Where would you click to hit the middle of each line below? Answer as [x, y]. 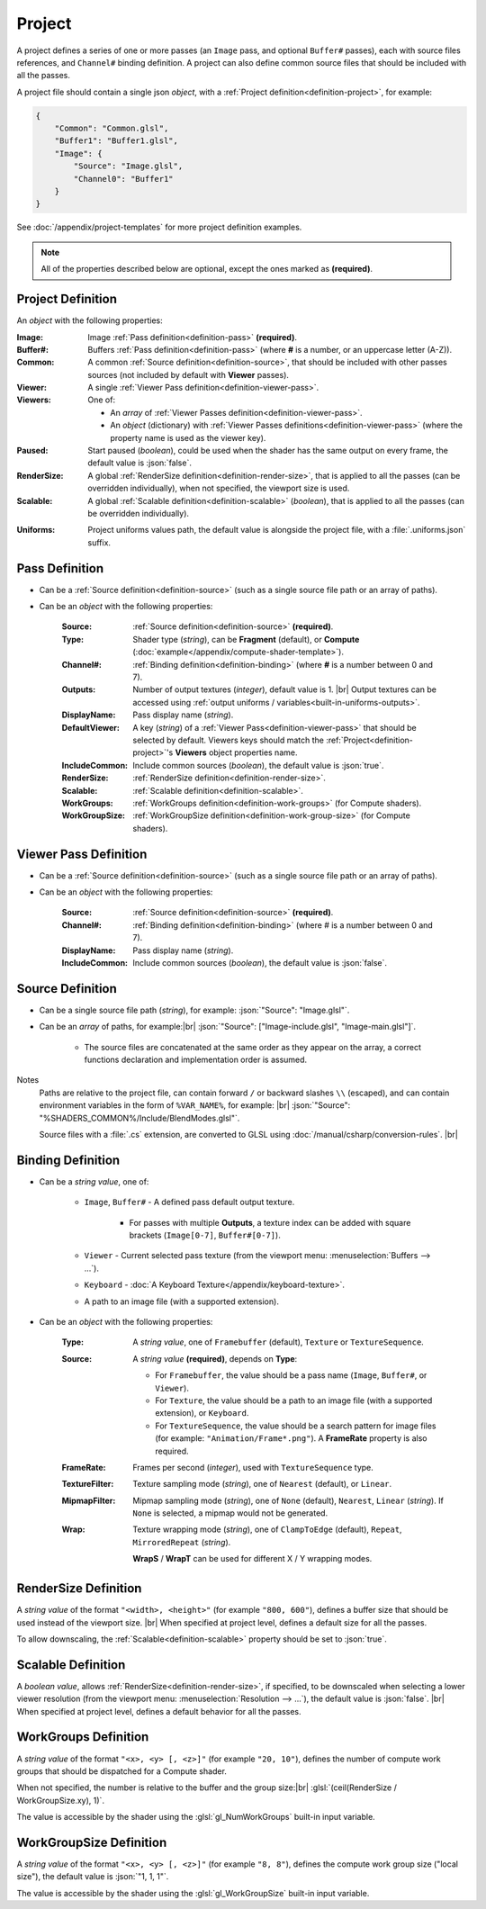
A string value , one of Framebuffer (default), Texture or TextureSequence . [279, 1342]
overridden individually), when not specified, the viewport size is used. [219, 488]
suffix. [99, 542]
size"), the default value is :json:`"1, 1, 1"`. [93, 1877]
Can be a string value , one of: [94, 1181]
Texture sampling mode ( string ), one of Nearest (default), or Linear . [262, 1484]
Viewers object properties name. [236, 752]
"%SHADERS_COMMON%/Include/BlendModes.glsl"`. [139, 1118]
